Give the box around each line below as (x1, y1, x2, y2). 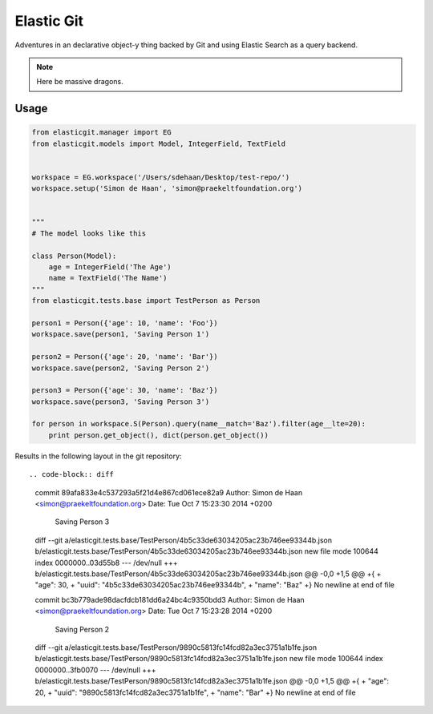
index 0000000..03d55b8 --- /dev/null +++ (34, 558, 178, 567)
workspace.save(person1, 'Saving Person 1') (31, 329, 210, 339)
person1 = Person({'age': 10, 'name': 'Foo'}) (31, 318, 218, 328)
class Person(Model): (31, 251, 117, 260)
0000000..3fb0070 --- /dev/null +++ (34, 665, 156, 675)
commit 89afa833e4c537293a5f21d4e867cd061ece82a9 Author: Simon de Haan (34, 487, 303, 497)
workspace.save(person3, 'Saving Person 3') (31, 397, 210, 406)
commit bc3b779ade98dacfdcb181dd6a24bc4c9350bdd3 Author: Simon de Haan (34, 595, 305, 604)
